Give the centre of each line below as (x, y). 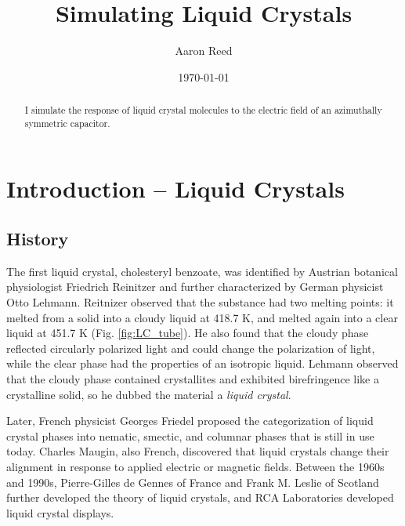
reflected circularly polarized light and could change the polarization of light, (191, 348)
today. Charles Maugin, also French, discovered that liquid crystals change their (198, 451)
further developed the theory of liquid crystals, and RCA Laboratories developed (200, 497)
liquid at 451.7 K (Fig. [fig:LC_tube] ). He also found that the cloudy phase (188, 333)
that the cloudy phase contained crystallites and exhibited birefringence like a (193, 378)
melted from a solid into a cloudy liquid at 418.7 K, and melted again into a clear (202, 317)
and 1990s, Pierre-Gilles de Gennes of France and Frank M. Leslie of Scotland (193, 482)
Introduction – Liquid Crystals (175, 189)
